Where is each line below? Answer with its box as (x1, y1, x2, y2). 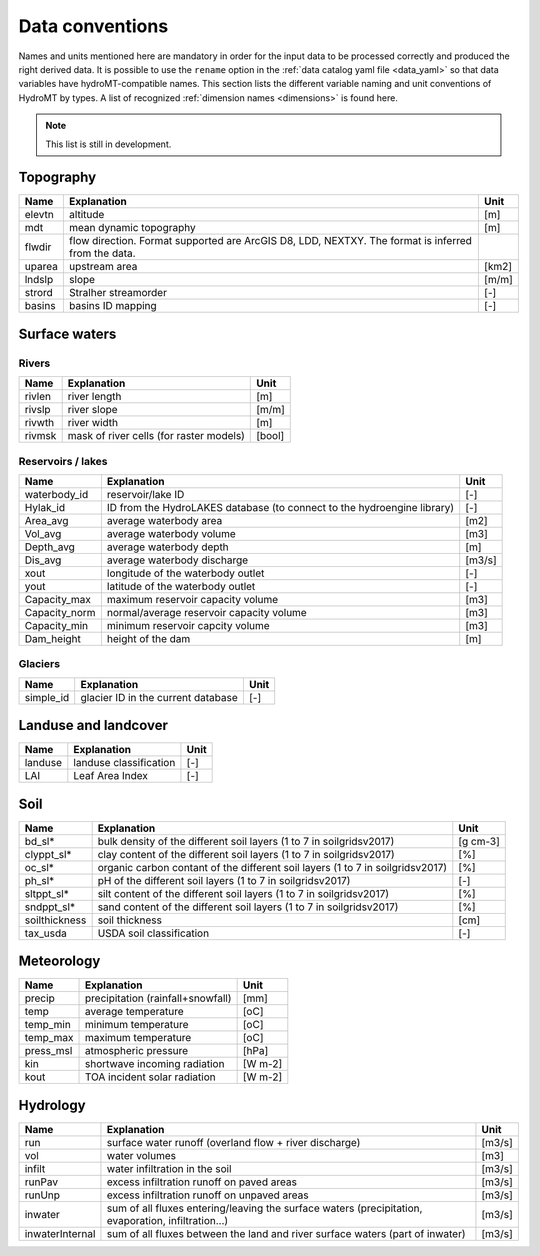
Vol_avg (24, 526, 62, 540)
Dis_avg (24, 553, 62, 567)
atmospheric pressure (85, 1044, 189, 1058)
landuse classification (73, 756, 176, 770)
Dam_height (24, 631, 82, 645)
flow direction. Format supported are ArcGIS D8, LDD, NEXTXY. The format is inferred (68, 234, 472, 248)
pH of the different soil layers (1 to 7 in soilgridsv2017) (97, 873, 351, 887)
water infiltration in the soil (106, 1161, 232, 1175)
